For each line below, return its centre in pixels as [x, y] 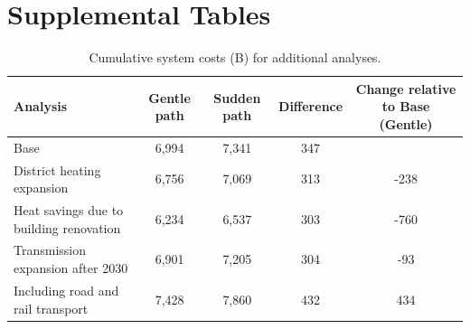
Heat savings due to [69, 210]
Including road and [66, 290]
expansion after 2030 [71, 268]
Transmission [50, 250]
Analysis [41, 106]
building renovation [67, 227]
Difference [311, 106]
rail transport [51, 308]
